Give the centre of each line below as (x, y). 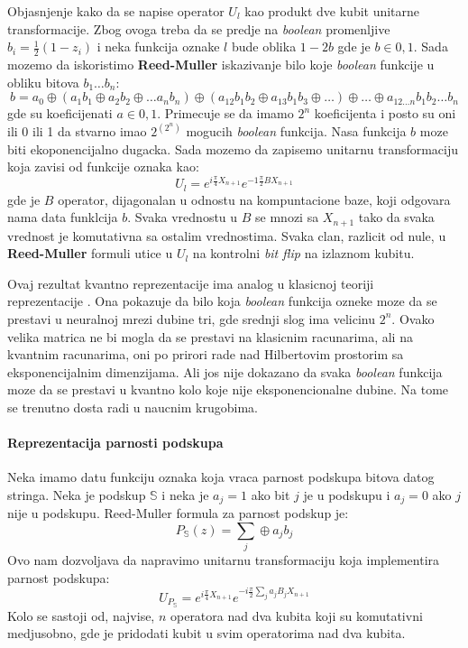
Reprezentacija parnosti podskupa (115, 443)
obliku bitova (43, 82)
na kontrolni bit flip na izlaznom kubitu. (303, 253)
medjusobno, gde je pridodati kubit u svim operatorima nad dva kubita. (206, 633)
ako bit (271, 494)
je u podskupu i (347, 494)
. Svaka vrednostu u (183, 217)
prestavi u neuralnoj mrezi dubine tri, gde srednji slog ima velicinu (192, 318)
